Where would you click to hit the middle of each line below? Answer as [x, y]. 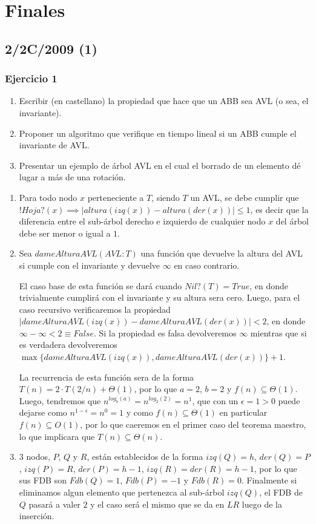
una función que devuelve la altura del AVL [222, 253]
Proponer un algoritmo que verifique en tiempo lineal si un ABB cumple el [158, 133]
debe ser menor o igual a [65, 233]
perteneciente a [116, 197]
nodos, [38, 457]
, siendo [166, 197]
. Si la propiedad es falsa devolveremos [165, 332]
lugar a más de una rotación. [72, 177]
